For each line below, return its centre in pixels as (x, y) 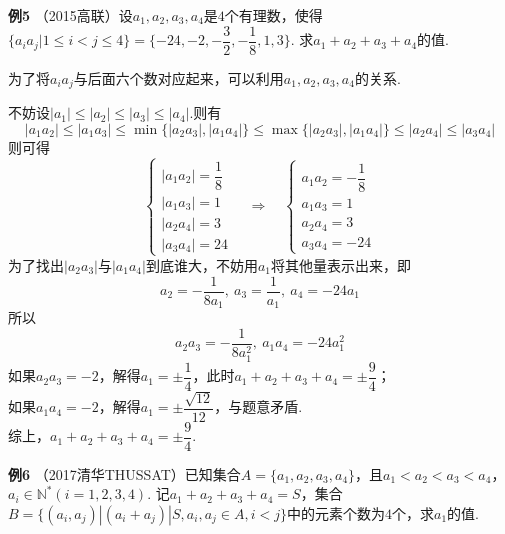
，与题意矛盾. (258, 406)
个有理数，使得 (273, 15)
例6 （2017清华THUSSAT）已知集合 (124, 473)
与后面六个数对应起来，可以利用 (178, 77)
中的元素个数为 (335, 512)
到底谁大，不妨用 (201, 264)
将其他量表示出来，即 (341, 264)
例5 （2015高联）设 (70, 15)
